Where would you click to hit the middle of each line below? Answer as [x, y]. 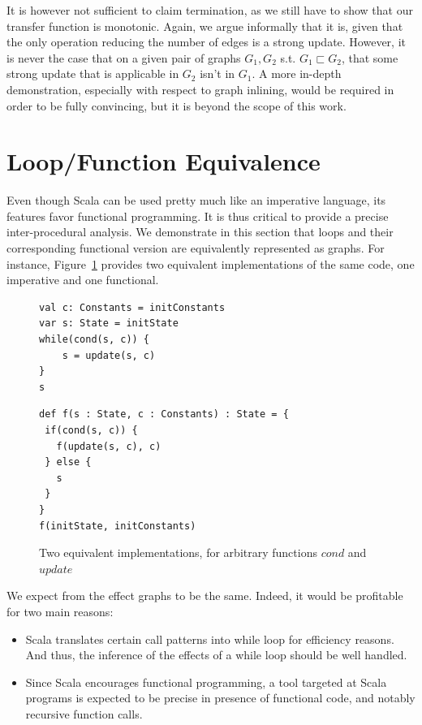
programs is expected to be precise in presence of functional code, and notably [220, 698]
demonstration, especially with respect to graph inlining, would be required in [200, 89]
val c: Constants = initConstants [132, 307]
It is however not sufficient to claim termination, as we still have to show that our [210, 10]
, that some [370, 57]
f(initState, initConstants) [118, 526]
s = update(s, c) [109, 355]
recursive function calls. [84, 713]
